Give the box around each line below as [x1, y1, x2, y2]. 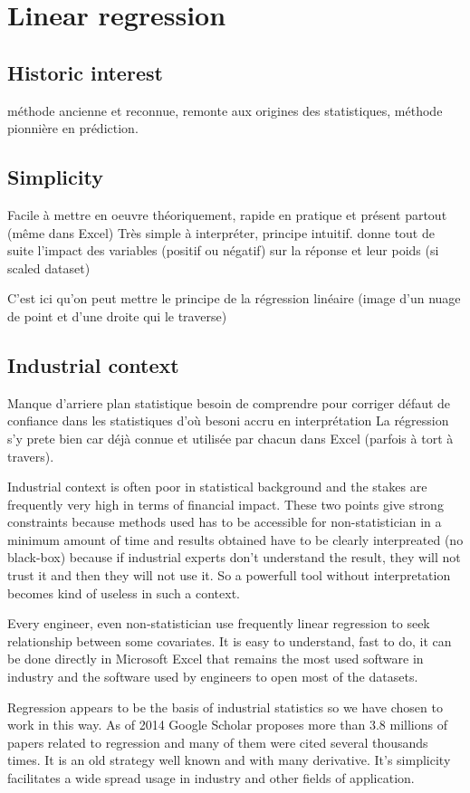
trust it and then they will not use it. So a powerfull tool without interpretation [7, 566, 451, 585]
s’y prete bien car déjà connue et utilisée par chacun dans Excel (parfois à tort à [7, 428, 454, 447]
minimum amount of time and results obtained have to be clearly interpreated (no [7, 530, 464, 549]
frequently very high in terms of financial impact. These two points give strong [7, 494, 444, 513]
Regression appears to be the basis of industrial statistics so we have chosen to [7, 697, 443, 716]
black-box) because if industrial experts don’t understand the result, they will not [7, 548, 461, 567]
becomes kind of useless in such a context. [7, 583, 241, 602]
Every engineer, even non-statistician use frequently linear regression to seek [7, 614, 430, 633]
